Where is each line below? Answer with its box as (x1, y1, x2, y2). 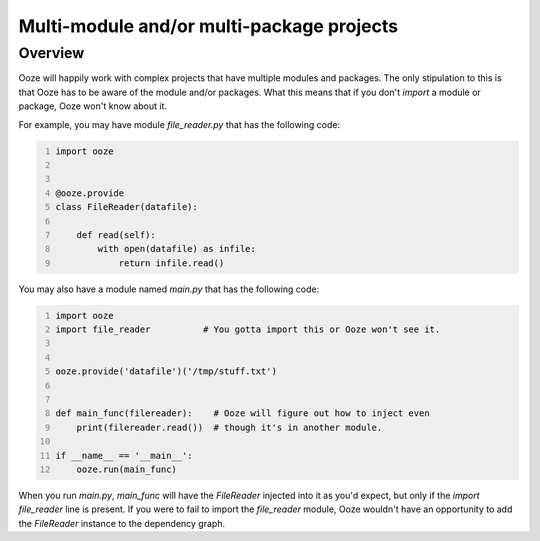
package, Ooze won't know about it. (18, 100, 168, 112)
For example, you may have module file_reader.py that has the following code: (18, 118, 340, 130)
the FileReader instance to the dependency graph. (18, 517, 225, 529)
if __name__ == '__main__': (55, 450, 194, 461)
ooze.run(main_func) (76, 463, 177, 475)
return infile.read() (118, 257, 225, 269)
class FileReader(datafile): (55, 201, 199, 213)
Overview (18, 44, 85, 62)
